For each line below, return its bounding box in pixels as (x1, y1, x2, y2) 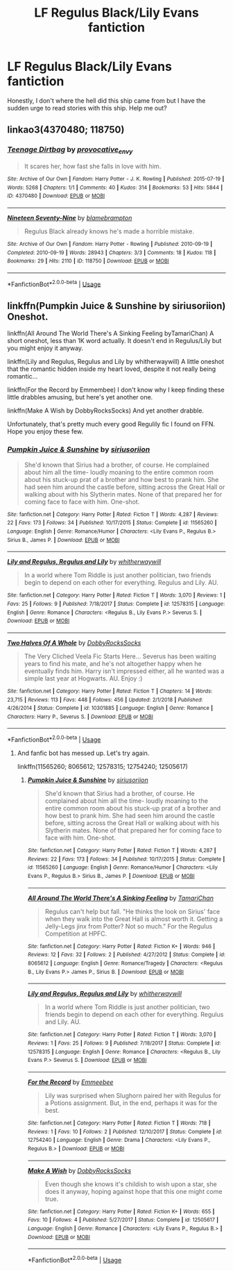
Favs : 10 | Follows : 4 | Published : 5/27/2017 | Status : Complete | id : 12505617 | (27, 1217, 219, 1224)
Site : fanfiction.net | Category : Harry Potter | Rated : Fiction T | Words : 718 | (27, 1120, 211, 1127)
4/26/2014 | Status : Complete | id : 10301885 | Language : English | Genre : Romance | (7, 705, 214, 712)
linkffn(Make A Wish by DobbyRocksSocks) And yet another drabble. (7, 406, 205, 415)
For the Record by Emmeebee (27, 1078, 114, 1086)
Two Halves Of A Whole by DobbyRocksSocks (7, 638, 141, 647)
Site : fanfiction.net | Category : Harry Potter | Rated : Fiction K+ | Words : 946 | (27, 942, 216, 949)
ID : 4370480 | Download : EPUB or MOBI (7, 192, 105, 199)
